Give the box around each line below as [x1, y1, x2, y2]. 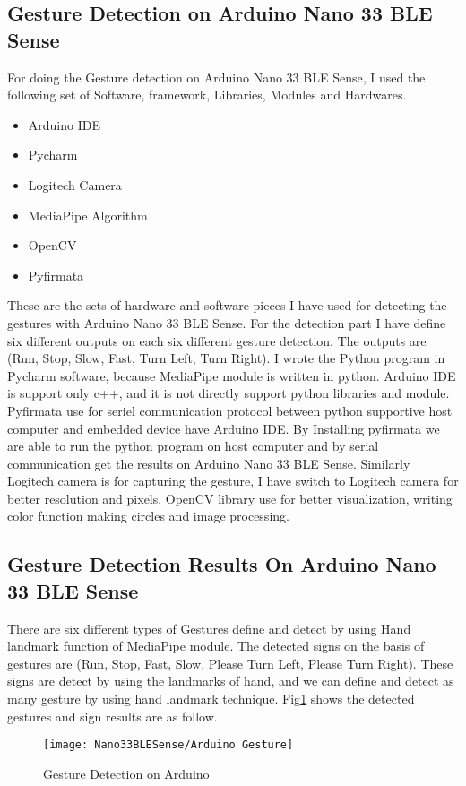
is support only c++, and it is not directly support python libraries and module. [7, 384, 450, 402]
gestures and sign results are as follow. [7, 706, 218, 725]
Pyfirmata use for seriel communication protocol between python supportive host [7, 401, 453, 419]
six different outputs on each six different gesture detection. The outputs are [7, 331, 427, 350]
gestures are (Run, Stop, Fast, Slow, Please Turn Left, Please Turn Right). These [7, 653, 453, 672]
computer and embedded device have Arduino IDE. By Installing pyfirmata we [7, 419, 440, 437]
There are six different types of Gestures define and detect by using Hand [7, 618, 411, 637]
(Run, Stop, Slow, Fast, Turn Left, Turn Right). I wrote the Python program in [7, 349, 445, 367]
